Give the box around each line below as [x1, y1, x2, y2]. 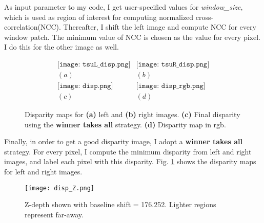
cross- [195, 11, 214, 22]
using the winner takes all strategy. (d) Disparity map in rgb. [25, 119, 226, 129]
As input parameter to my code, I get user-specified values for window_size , [4, 2, 243, 12]
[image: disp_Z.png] [25, 184, 95, 192]
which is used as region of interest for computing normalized [4, 11, 194, 22]
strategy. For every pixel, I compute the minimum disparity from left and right [4, 146, 252, 157]
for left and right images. [4, 166, 83, 177]
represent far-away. [25, 209, 84, 219]
